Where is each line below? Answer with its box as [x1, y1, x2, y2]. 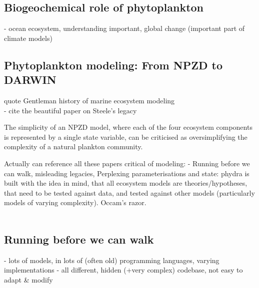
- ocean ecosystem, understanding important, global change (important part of [4, 23, 245, 33]
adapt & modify [4, 274, 53, 285]
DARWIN [4, 72, 56, 87]
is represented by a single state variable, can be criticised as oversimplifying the [4, 131, 247, 142]
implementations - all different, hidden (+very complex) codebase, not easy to [4, 265, 243, 275]
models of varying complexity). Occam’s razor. [4, 197, 146, 208]
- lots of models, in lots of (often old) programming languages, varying [4, 255, 219, 265]
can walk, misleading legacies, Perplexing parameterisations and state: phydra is [4, 168, 249, 178]
